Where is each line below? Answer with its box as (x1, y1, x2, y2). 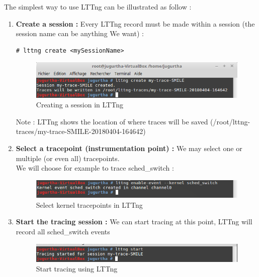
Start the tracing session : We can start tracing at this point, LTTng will (16, 216, 252, 227)
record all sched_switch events (16, 226, 110, 236)
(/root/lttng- (210, 116, 250, 126)
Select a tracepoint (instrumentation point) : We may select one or (16, 143, 242, 154)
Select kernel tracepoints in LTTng (36, 199, 143, 210)
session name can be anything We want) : (16, 28, 144, 39)
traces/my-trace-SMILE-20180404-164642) (16, 126, 146, 136)
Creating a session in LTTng (36, 99, 123, 110)
